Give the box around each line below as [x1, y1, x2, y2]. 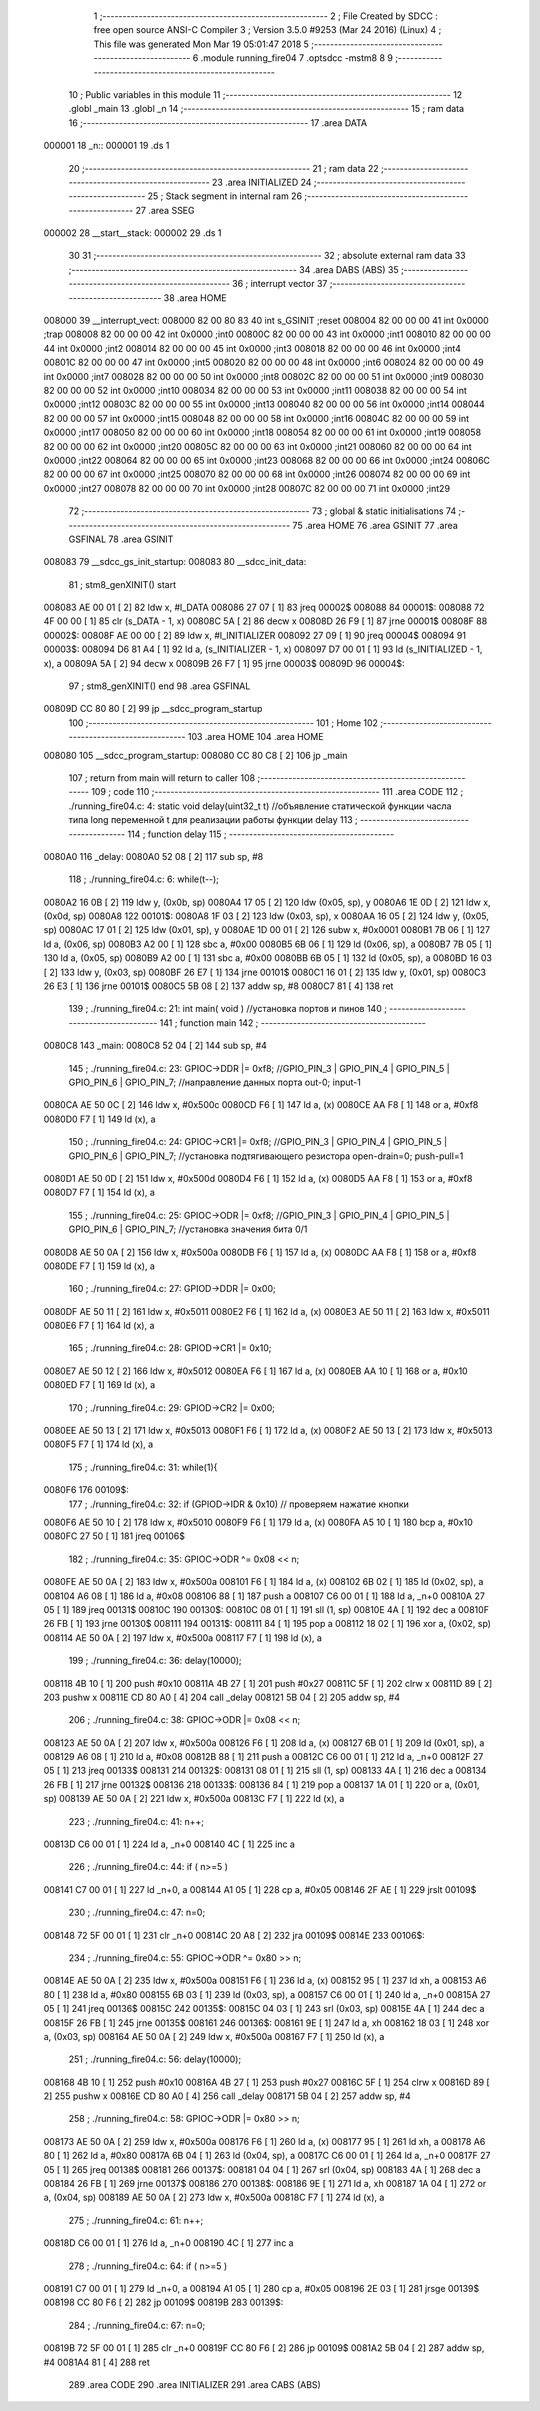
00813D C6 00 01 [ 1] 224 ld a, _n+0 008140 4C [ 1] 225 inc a [43, 1838, 295, 1850]
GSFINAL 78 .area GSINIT [68, 533, 174, 545]
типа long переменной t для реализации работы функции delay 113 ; [68, 814, 359, 826]
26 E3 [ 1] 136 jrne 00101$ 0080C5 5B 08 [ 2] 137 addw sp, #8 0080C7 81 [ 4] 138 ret [43, 980, 394, 992]
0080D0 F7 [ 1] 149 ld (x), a [43, 1113, 156, 1125]
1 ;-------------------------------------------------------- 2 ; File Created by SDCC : [93, 10, 439, 22]
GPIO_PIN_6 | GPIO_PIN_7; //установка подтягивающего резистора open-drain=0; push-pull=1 [68, 1150, 464, 1162]
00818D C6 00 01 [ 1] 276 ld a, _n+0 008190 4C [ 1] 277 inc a [43, 2237, 294, 2249]
